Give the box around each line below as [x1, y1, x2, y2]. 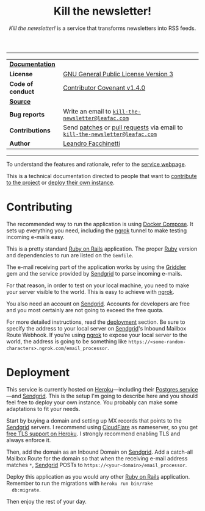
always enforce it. [6, 436, 51, 443]
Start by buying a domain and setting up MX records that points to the [6, 416, 182, 424]
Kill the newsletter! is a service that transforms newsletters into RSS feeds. [9, 24, 196, 32]
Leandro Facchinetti [63, 139, 120, 148]
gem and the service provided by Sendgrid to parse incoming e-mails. [6, 270, 182, 277]
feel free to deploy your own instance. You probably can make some [6, 398, 178, 406]
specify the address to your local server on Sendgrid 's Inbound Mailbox [6, 324, 187, 332]
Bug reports [9, 110, 45, 118]
